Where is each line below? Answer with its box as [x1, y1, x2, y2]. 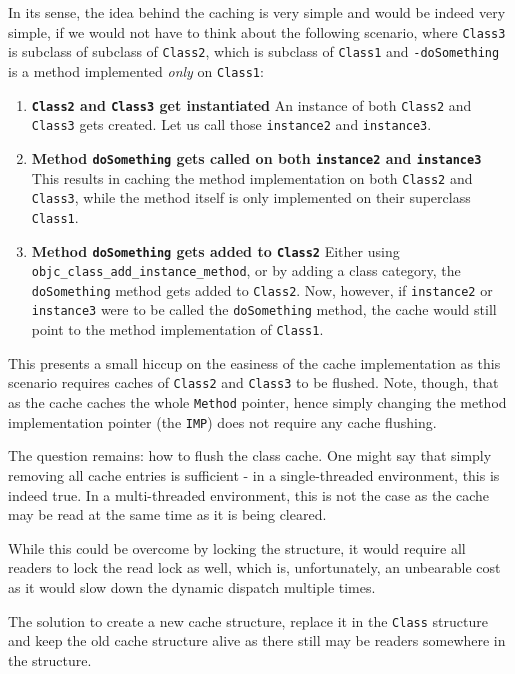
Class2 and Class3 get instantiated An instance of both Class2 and [31, 94, 472, 115]
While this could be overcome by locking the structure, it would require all [8, 537, 466, 558]
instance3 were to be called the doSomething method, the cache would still [31, 299, 497, 320]
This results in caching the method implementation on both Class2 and [31, 167, 473, 188]
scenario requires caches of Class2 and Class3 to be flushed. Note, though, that [8, 372, 499, 393]
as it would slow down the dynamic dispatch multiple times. [8, 576, 376, 597]
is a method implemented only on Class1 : [8, 60, 264, 81]
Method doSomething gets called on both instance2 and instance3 [31, 147, 482, 168]
